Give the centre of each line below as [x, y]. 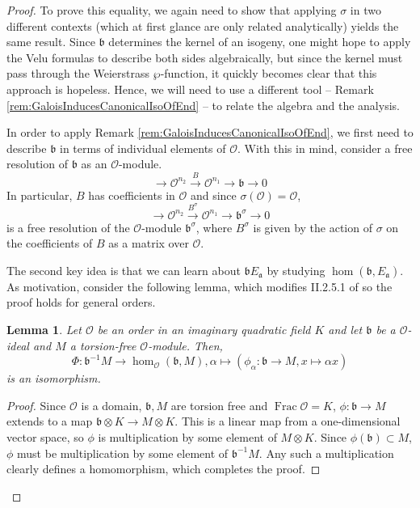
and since [213, 195]
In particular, [40, 195]
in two [365, 10]
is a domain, [111, 405]
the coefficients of [50, 243]
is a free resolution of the [68, 227]
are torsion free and [219, 405]
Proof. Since [36, 405]
